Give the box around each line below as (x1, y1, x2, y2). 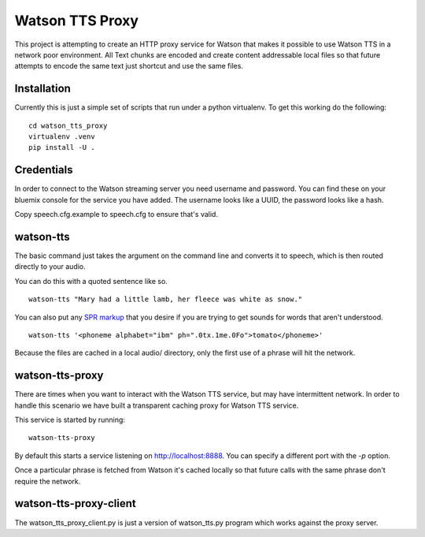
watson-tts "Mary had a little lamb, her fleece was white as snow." (28, 295, 303, 304)
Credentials (14, 163, 73, 177)
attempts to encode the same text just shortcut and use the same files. (14, 62, 244, 71)
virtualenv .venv (28, 132, 95, 141)
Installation (14, 82, 71, 95)
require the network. (14, 476, 81, 486)
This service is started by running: (14, 415, 126, 425)
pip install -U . (28, 143, 95, 152)
